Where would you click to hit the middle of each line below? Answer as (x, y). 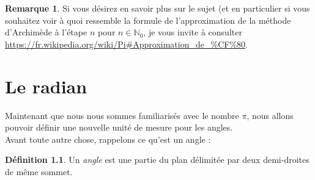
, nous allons (270, 115)
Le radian (46, 86)
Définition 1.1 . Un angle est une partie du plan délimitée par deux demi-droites (157, 160)
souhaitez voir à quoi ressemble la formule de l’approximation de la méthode (148, 20)
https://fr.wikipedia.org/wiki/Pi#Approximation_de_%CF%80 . (126, 44)
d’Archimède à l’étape (46, 32)
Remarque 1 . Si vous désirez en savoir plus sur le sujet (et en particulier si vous (157, 8)
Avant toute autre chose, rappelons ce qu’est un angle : (108, 139)
